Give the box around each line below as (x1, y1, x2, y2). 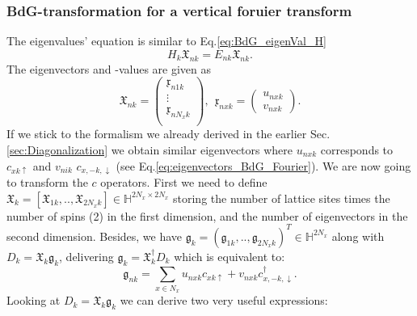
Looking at (6, 292, 61, 309)
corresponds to (320, 141, 394, 158)
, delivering (59, 247, 114, 264)
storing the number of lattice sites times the (173, 189, 390, 206)
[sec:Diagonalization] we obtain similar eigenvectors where (6, 141, 293, 158)
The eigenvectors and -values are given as (6, 60, 212, 77)
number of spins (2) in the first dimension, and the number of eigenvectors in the (6, 207, 408, 224)
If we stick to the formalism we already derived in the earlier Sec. (6, 125, 331, 142)
